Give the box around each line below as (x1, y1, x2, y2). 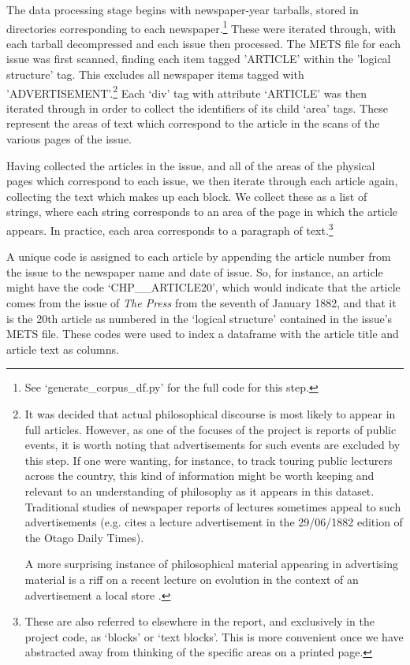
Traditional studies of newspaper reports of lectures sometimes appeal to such (24, 498, 401, 515)
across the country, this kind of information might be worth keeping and (24, 467, 375, 484)
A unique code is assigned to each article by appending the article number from (6, 248, 391, 265)
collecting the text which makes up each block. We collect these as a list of (6, 188, 367, 204)
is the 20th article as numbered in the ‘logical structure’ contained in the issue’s (6, 310, 393, 326)
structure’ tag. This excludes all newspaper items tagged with (6, 66, 304, 83)
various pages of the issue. (6, 131, 132, 147)
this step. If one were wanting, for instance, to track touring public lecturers (24, 451, 393, 468)
